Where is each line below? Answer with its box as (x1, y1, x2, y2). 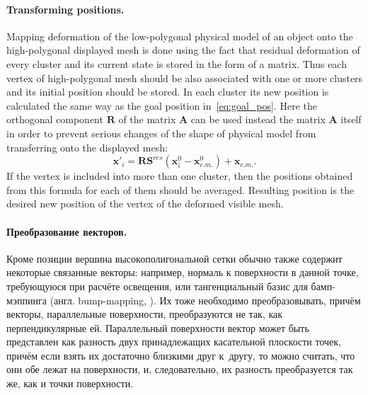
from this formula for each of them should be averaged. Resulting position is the (6, 182, 355, 197)
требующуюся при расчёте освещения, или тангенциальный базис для (6, 278, 308, 293)
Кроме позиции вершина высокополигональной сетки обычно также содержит (6, 251, 343, 265)
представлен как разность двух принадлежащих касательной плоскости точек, (6, 334, 342, 349)
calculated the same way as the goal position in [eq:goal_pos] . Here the (6, 98, 318, 113)
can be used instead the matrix (190, 112, 326, 127)
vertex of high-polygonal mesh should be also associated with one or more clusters (6, 70, 363, 85)
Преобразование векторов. (6, 224, 127, 239)
